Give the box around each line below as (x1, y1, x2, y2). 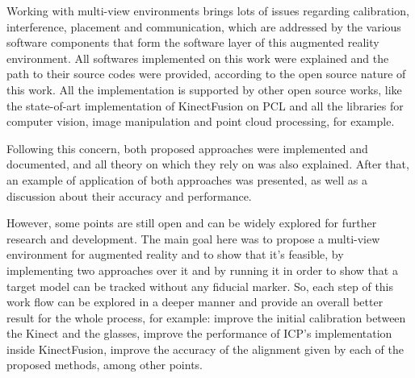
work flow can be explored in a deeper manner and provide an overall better (6, 293, 384, 310)
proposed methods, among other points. (6, 356, 203, 373)
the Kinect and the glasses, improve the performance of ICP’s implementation (6, 325, 392, 342)
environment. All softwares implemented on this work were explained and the (6, 49, 389, 66)
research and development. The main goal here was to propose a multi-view (6, 230, 380, 247)
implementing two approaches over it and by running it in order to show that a (6, 261, 398, 278)
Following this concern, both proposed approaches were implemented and (6, 139, 368, 156)
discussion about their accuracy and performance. (6, 187, 252, 204)
